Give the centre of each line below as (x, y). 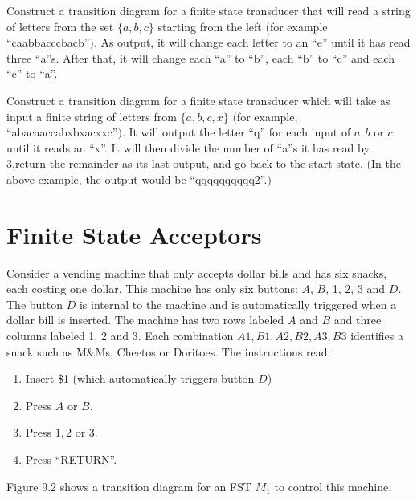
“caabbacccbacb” (48, 42)
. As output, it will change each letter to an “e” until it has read (252, 42)
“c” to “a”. (32, 73)
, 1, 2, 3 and (356, 289)
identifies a (377, 336)
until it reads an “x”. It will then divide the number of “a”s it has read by (188, 147)
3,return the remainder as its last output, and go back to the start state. (185, 163)
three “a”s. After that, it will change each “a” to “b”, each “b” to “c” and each (201, 57)
